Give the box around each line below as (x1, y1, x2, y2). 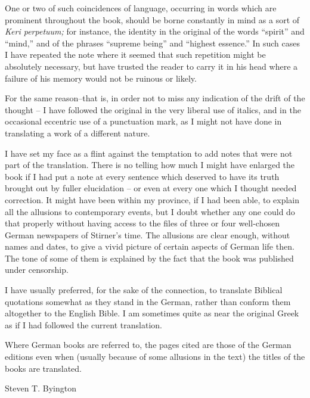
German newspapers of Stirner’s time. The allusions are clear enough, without (5, 228, 290, 241)
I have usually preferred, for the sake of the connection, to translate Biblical (5, 284, 283, 296)
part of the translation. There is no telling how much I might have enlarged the (5, 158, 295, 171)
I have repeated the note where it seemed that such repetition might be (5, 48, 266, 61)
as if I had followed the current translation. (5, 318, 162, 331)
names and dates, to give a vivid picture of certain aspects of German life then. (5, 240, 294, 253)
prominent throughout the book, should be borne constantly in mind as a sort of (5, 13, 300, 26)
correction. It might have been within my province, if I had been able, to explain (5, 193, 300, 206)
